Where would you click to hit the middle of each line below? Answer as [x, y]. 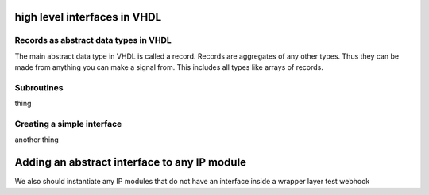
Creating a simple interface [68, 124]
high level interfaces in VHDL [88, 17]
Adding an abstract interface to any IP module [130, 162]
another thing [37, 140]
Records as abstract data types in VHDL [93, 40]
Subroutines [39, 87]
